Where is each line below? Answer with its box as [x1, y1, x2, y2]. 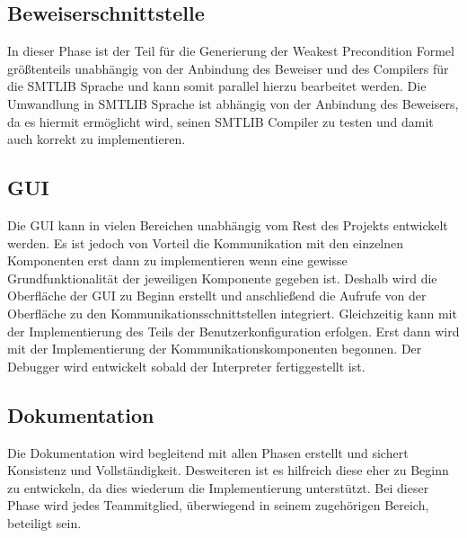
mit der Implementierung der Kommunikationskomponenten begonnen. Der [7, 339, 422, 358]
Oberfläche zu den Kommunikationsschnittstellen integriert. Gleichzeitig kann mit [7, 303, 457, 322]
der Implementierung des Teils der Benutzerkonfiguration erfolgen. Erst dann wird [7, 321, 460, 340]
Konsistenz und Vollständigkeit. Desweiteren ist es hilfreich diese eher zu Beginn [7, 461, 449, 480]
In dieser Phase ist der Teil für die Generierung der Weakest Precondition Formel [7, 41, 454, 60]
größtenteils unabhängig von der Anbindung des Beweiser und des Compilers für [7, 58, 449, 77]
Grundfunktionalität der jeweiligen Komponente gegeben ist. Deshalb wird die [7, 268, 437, 287]
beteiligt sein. [7, 513, 82, 532]
